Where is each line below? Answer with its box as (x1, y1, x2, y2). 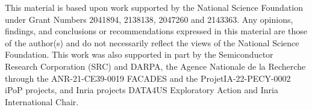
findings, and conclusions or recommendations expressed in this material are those (5, 25, 308, 37)
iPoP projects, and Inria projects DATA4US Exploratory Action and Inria (5, 84, 278, 96)
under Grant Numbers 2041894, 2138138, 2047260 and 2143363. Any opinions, (5, 13, 293, 25)
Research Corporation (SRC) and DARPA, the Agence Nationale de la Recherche (5, 60, 306, 72)
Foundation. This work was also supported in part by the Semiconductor (5, 48, 273, 61)
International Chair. (5, 95, 79, 108)
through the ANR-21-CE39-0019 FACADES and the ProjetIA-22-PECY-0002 (5, 72, 291, 84)
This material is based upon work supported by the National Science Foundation (5, 1, 303, 13)
